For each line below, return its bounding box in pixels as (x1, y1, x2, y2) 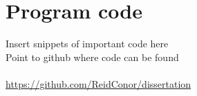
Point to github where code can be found (6, 49, 179, 64)
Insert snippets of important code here (6, 36, 169, 51)
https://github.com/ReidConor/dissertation (6, 76, 191, 91)
